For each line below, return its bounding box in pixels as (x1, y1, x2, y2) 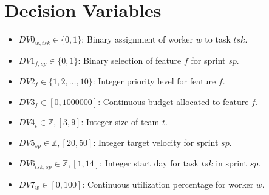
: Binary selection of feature (78, 53, 182, 66)
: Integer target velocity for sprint (93, 135, 219, 148)
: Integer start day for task (100, 157, 199, 169)
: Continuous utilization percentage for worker (82, 177, 254, 190)
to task (205, 33, 231, 46)
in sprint (216, 157, 248, 169)
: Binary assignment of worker (81, 33, 193, 46)
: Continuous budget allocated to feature (98, 95, 249, 108)
